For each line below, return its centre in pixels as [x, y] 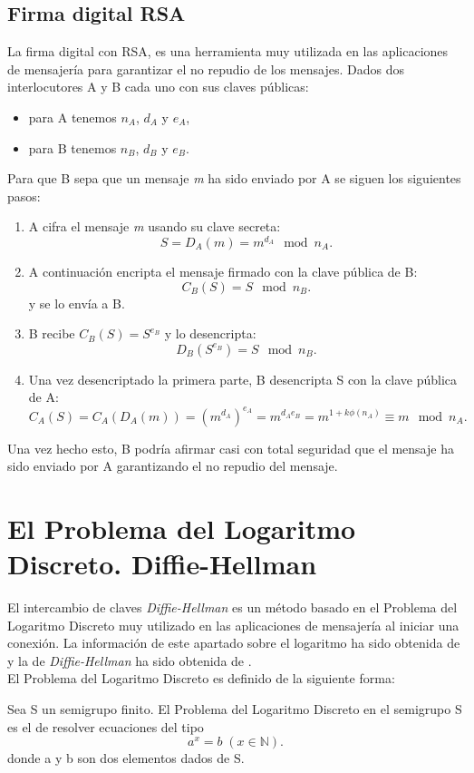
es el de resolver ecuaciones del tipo [106, 726]
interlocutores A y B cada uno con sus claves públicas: [158, 87]
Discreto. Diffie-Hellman [162, 564]
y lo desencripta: [210, 333]
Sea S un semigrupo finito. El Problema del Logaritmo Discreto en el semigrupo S [235, 708]
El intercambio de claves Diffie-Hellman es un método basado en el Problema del [232, 607]
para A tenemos [73, 117]
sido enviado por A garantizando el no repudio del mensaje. [173, 466]
